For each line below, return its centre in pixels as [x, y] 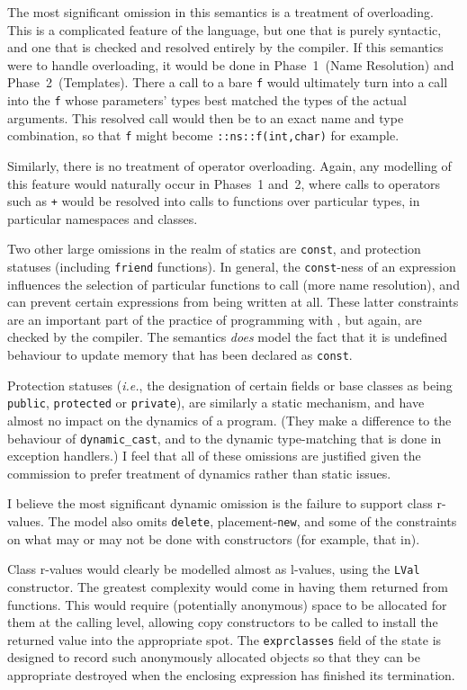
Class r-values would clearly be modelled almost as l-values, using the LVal [214, 569]
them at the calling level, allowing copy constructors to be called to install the [223, 622]
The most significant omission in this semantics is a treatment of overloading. [220, 12]
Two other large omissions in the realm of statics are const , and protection [214, 249]
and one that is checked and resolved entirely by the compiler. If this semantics [225, 47]
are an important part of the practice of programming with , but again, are [215, 319]
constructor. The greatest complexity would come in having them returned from [228, 586]
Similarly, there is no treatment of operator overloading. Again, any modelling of [229, 165]
